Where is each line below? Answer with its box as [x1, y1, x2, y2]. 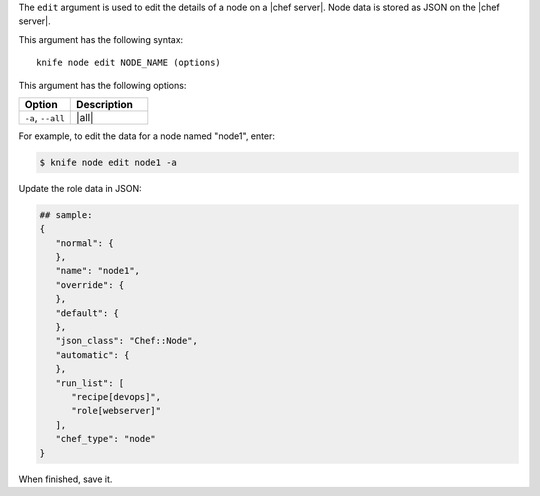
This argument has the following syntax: [18, 33, 184, 45]
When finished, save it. [18, 473, 113, 485]
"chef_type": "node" [55, 433, 157, 445]
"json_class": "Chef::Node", [55, 335, 199, 347]
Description [76, 97, 134, 111]
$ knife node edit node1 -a [39, 156, 177, 168]
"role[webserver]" [71, 405, 162, 417]
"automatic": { [55, 349, 130, 360]
